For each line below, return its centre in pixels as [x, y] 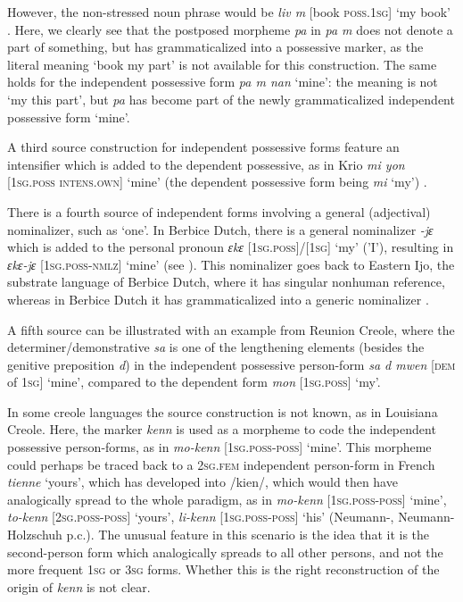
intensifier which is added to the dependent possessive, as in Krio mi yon [206, 164]
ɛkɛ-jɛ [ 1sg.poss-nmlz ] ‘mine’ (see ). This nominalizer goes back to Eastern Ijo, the [231, 264]
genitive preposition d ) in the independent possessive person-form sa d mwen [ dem [231, 364]
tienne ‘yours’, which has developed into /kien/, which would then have [203, 482]
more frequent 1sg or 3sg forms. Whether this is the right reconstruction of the [223, 569]
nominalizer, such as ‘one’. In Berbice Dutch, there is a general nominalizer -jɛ [220, 229]
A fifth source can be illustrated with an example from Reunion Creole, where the [231, 329]
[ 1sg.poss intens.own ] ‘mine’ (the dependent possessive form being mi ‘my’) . [217, 182]
